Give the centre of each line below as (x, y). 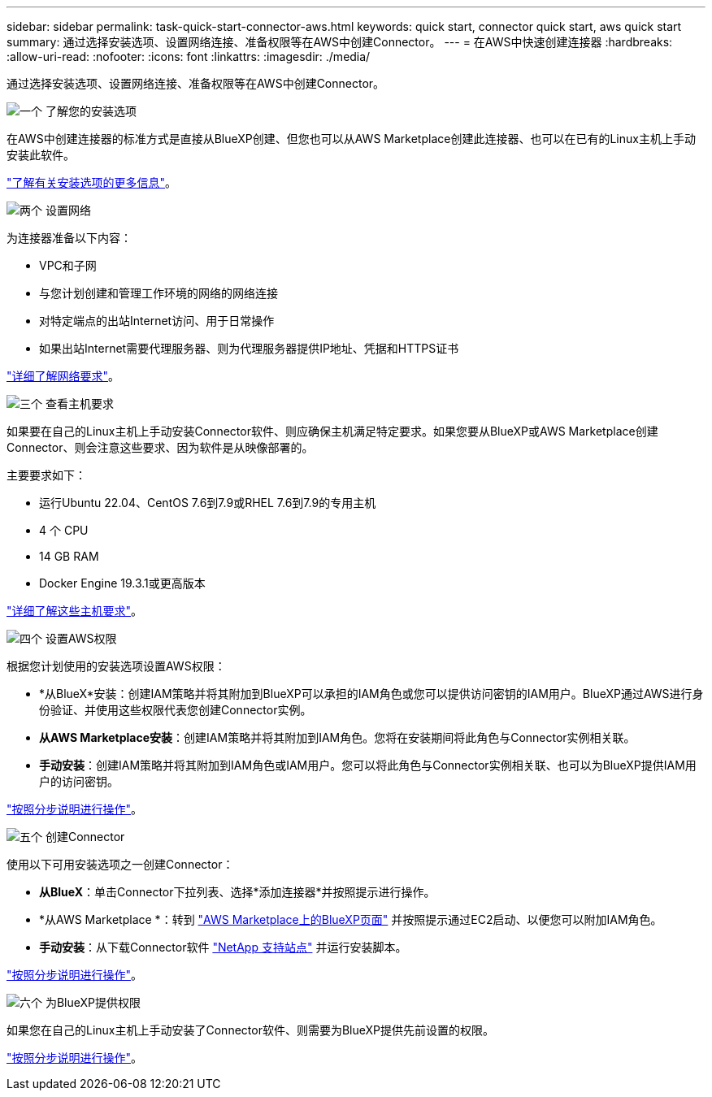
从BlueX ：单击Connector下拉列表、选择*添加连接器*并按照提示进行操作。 (237, 892)
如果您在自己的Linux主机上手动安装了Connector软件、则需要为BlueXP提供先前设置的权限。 (251, 1030)
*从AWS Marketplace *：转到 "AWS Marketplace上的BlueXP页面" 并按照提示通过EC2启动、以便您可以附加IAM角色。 (351, 919)
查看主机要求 (79, 403)
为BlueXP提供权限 (93, 1002)
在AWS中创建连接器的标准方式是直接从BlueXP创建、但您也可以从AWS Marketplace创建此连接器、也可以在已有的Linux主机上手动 (351, 139)
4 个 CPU (64, 530)
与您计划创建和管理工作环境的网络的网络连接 (158, 293)
